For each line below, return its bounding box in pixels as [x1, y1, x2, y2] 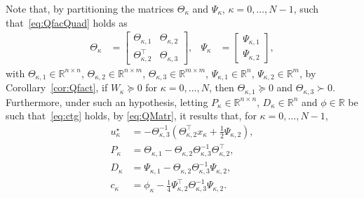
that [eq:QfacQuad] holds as [6, 15, 128, 29]
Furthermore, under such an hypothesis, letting [6, 94, 208, 109]
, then [208, 80, 234, 95]
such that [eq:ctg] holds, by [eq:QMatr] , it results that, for [6, 108, 257, 123]
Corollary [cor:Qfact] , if [6, 80, 108, 95]
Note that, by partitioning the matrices [6, 1, 175, 15]
